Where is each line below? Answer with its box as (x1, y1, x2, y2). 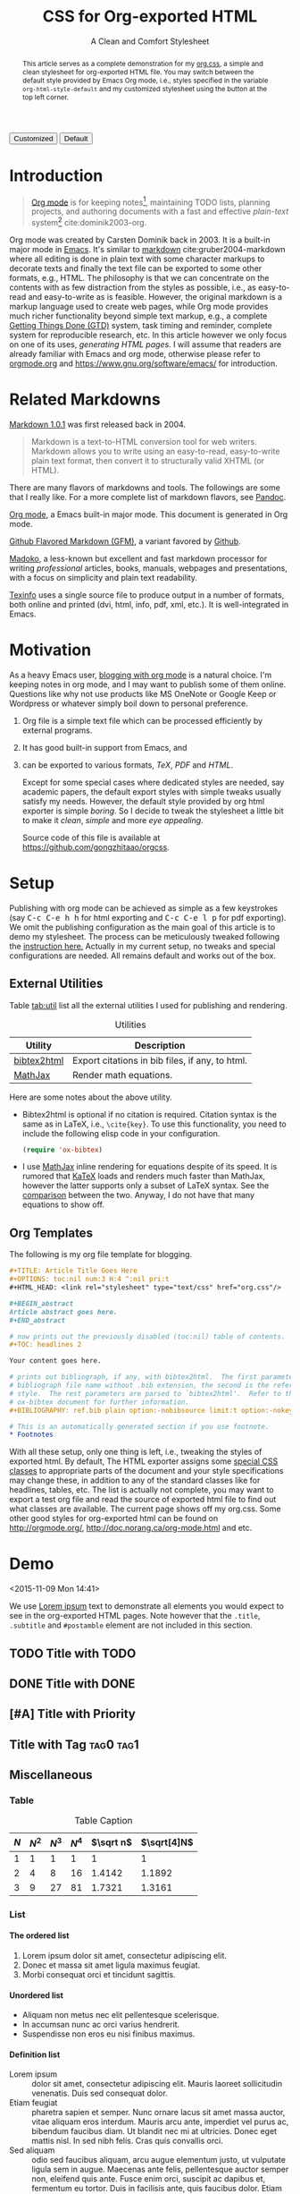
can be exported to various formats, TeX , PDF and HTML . (21, 759, 234, 770)
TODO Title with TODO (9, 1645, 137, 1661)
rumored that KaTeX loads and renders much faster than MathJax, (21, 1170, 266, 1182)
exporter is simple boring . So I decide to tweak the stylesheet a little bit (21, 805, 284, 816)
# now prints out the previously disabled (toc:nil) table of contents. (9, 1331, 286, 1341)
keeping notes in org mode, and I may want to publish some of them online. (9, 678, 287, 690)
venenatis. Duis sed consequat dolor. (31, 2088, 168, 2099)
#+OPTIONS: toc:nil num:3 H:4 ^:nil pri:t (9, 1275, 170, 1284)
